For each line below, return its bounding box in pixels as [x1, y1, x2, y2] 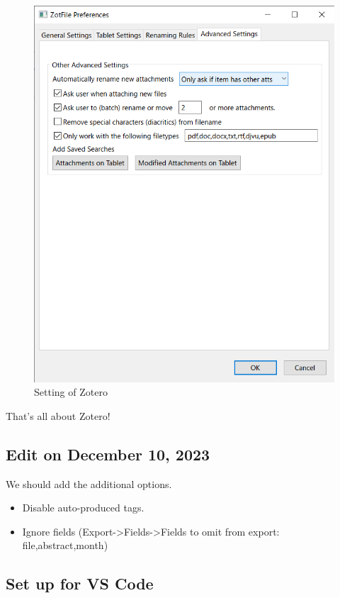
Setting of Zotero [34, 384, 108, 399]
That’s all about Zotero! [6, 408, 110, 423]
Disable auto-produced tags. [22, 500, 144, 515]
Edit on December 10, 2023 [6, 443, 210, 465]
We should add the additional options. [6, 476, 172, 491]
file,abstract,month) [22, 538, 108, 553]
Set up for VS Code [6, 572, 154, 594]
